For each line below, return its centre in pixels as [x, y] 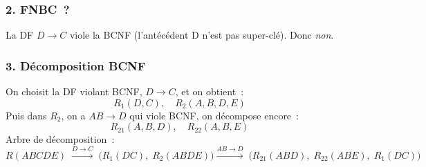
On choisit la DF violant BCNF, [74, 91]
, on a [73, 115]
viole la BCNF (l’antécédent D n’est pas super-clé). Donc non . [202, 35]
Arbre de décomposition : [60, 139]
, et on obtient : [210, 91]
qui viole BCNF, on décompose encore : [214, 115]
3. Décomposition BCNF [76, 65]
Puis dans [26, 115]
